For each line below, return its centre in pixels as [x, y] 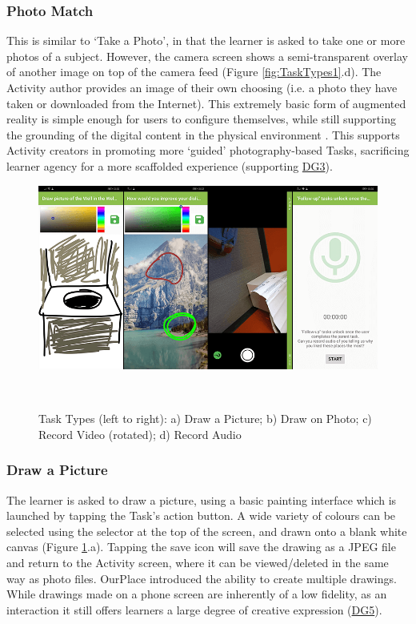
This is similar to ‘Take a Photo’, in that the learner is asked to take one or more [206, 40]
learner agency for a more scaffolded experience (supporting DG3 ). [170, 165]
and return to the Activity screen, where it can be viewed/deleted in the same [198, 563]
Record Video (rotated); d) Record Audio [140, 434]
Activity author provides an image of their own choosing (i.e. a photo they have [202, 87]
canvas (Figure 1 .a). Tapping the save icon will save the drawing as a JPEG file [201, 547]
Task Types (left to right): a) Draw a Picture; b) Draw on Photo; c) [205, 419]
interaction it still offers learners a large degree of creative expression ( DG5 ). [194, 609]
